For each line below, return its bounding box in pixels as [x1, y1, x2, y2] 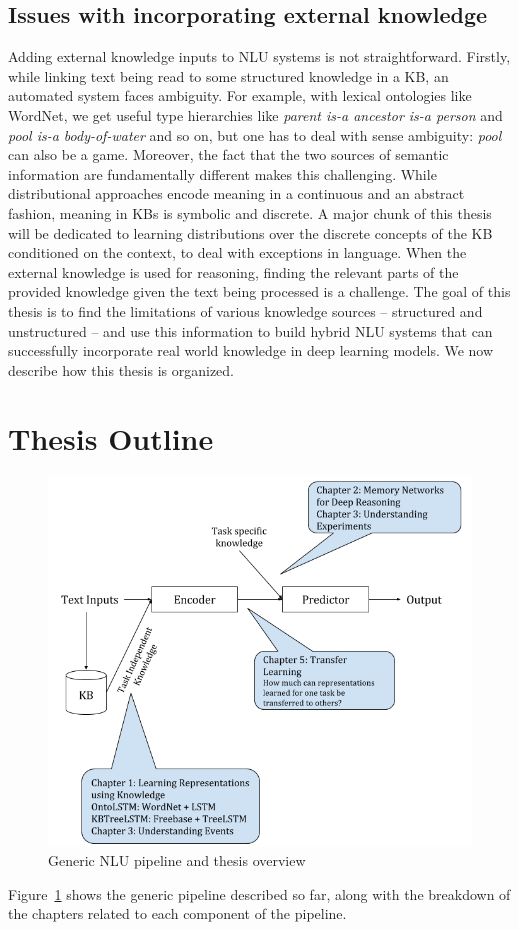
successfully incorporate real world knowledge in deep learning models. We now [8, 340, 494, 361]
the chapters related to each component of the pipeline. [8, 903, 347, 924]
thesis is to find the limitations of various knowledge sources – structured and [8, 300, 483, 321]
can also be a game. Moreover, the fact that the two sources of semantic [8, 144, 449, 165]
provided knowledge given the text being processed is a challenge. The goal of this [8, 281, 511, 302]
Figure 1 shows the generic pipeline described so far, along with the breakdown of [8, 883, 511, 904]
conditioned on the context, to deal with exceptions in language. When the [8, 242, 467, 263]
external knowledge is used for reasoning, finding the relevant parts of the [8, 261, 459, 282]
